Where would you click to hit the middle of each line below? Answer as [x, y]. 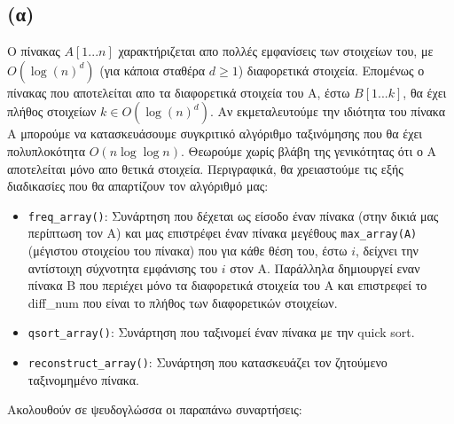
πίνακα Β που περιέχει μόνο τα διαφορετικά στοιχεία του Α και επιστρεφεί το [227, 285]
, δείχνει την [387, 251]
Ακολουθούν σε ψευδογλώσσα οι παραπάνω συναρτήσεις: [155, 409]
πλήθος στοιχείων [52, 111]
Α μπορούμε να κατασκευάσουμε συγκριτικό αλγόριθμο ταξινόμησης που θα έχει [215, 133]
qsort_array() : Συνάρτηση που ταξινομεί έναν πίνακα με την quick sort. [221, 332]
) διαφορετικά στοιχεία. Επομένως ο [331, 70]
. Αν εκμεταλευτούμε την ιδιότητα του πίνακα [328, 111]
